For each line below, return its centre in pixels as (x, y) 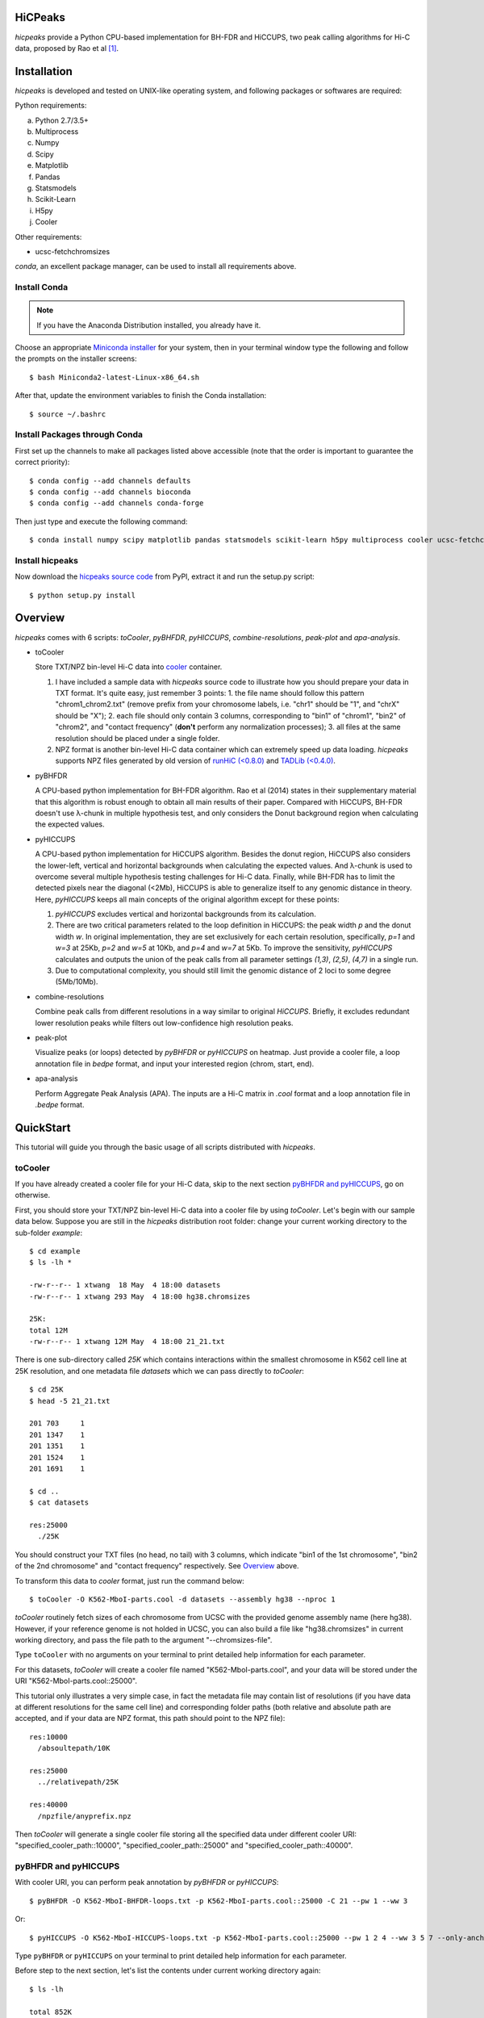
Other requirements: (48, 237)
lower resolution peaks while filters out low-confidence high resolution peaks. (164, 1023)
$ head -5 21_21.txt (70, 1401)
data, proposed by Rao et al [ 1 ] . (67, 48)
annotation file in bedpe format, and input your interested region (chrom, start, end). (175, 1063)
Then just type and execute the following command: (101, 521)
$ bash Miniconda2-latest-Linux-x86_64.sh (115, 377)
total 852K (51, 2012)
